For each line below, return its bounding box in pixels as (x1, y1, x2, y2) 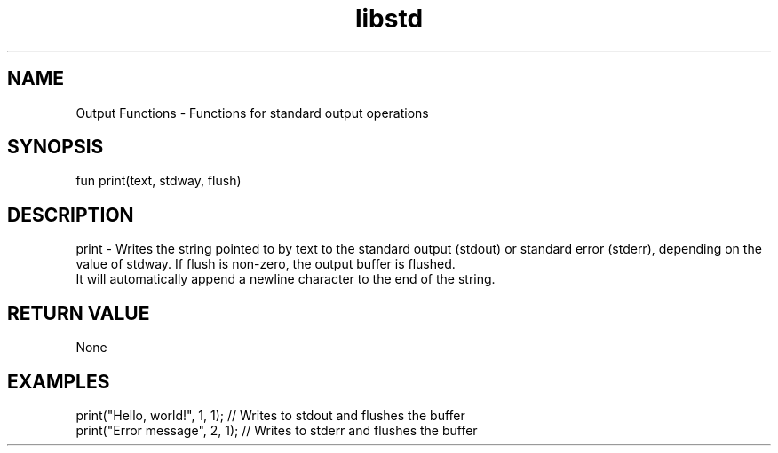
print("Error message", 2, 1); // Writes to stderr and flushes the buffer (75, 422, 478, 438)
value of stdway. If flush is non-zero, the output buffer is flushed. (75, 256, 456, 272)
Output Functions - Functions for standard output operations (75, 105, 429, 121)
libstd (354, 4, 424, 34)
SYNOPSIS (7, 136, 104, 159)
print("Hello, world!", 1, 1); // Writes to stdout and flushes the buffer (75, 407, 465, 423)
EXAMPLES (7, 370, 110, 393)
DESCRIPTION (7, 203, 134, 226)
